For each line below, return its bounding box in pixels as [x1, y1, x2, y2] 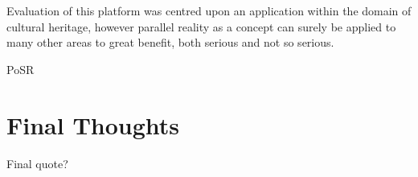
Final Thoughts [6, 108, 180, 141]
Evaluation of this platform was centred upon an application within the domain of [6, 2, 412, 19]
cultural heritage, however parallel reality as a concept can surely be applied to [6, 18, 396, 35]
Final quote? [6, 154, 68, 171]
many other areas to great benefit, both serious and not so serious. [6, 34, 334, 51]
